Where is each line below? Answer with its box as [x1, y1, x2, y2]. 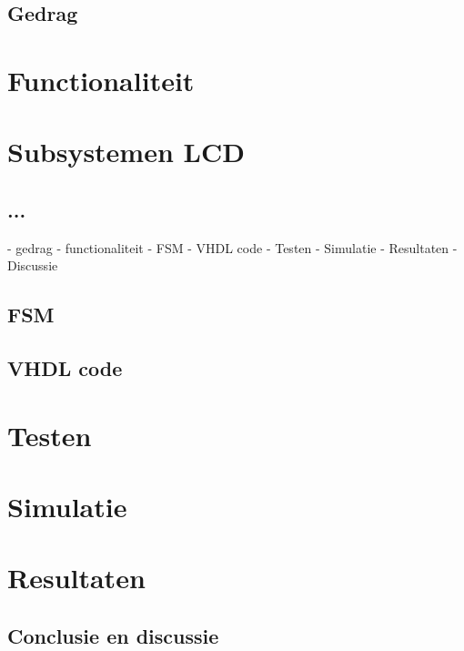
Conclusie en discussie [7, 622, 219, 649]
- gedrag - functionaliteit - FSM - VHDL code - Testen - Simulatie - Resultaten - [7, 238, 458, 257]
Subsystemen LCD [7, 133, 245, 170]
